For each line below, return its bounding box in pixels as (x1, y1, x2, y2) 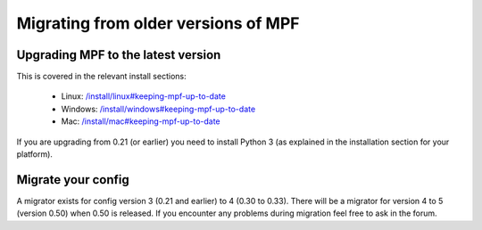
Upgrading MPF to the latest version (16, 47, 221, 62)
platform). (16, 149, 54, 160)
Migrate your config (16, 172, 129, 187)
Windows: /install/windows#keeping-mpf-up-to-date (61, 103, 256, 114)
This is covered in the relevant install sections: (16, 71, 187, 82)
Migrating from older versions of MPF (16, 13, 300, 33)
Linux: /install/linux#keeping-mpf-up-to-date (61, 91, 227, 102)
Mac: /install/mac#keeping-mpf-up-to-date (61, 116, 220, 127)
